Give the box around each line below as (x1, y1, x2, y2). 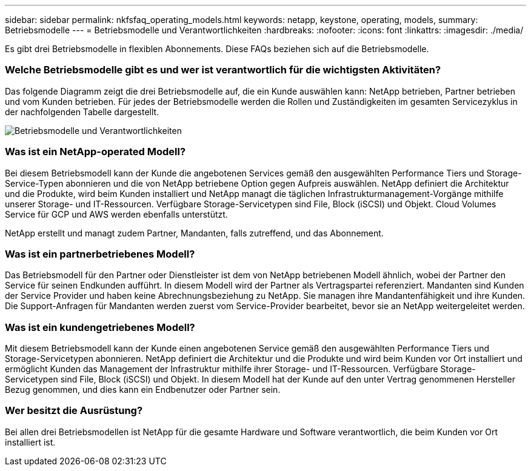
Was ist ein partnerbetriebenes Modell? (5, 247, 195, 260)
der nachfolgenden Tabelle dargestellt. (5, 106, 159, 117)
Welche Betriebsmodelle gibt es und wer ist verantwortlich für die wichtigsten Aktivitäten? (5, 64, 441, 76)
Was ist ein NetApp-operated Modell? (5, 145, 186, 158)
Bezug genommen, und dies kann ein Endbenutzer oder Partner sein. (5, 384, 281, 395)
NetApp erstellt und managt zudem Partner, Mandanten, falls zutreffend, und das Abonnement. (5, 227, 384, 238)
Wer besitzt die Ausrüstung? (5, 404, 143, 417)
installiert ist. (5, 436, 56, 447)
